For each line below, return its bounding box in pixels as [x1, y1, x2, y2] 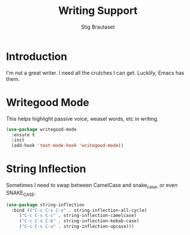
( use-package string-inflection [6, 202, 85, 208]
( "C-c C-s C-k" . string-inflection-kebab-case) [19, 218, 140, 224]
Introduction [6, 50, 68, 63]
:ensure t [11, 132, 35, 138]
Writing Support [58, 4, 138, 17]
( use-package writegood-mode [6, 127, 77, 132]
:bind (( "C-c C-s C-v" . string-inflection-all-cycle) [11, 207, 147, 213]
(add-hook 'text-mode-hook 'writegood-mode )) [11, 143, 124, 149]
